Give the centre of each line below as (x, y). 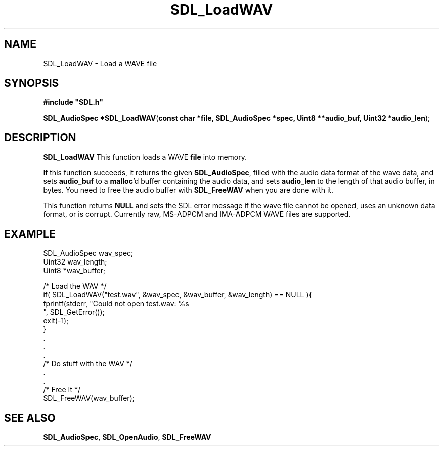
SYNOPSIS (32, 83)
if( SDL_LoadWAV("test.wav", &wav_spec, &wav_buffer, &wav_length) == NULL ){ (178, 295)
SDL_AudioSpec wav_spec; (88, 253)
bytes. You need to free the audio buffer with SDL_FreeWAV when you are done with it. (188, 190)
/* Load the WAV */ (75, 286)
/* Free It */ (62, 390)
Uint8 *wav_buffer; (74, 271)
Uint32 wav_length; (75, 262)
